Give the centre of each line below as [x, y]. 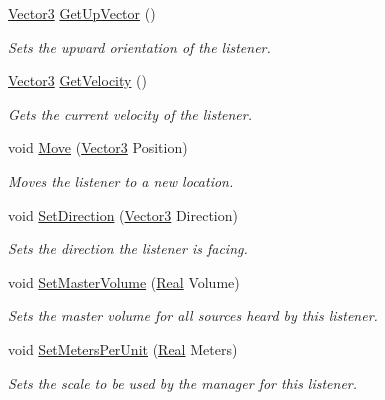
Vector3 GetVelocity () [77, 80]
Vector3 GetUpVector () [82, 13]
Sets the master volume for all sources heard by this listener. [193, 315]
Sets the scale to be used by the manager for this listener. [183, 382]
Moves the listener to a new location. [121, 180]
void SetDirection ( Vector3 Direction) [123, 214]
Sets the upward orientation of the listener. [139, 46]
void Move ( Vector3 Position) [98, 147]
